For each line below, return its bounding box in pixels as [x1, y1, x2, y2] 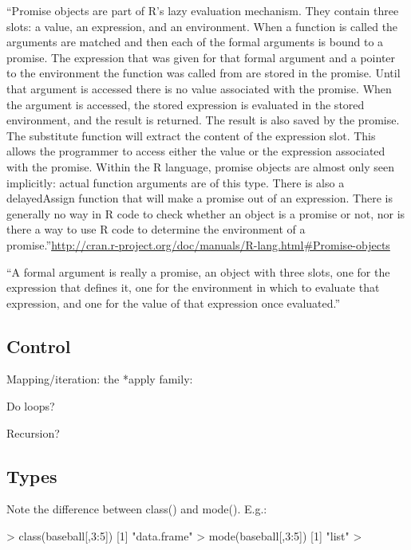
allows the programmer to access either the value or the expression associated [6, 143, 385, 159]
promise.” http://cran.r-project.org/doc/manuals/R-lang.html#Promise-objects [6, 236, 390, 253]
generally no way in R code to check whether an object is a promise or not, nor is [6, 205, 405, 222]
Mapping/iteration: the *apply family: [6, 371, 193, 387]
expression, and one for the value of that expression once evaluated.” [6, 294, 341, 311]
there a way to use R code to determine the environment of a [6, 221, 306, 238]
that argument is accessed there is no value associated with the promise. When [6, 80, 392, 96]
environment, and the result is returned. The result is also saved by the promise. [6, 112, 400, 128]
